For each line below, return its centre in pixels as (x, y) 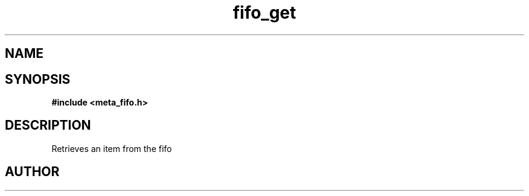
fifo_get (264, 13)
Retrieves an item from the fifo (112, 148)
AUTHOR (32, 172)
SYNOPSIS (38, 79)
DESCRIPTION (48, 125)
